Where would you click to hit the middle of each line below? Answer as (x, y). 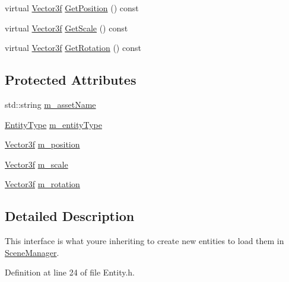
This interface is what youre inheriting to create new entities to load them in (144, 241)
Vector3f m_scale (36, 164)
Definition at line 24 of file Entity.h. (70, 272)
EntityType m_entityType (53, 124)
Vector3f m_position (42, 144)
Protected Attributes (71, 80)
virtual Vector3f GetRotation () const (73, 48)
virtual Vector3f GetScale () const (66, 28)
